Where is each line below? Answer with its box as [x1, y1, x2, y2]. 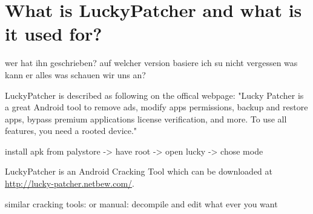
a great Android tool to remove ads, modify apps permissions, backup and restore [5, 101, 308, 113]
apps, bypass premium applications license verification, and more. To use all [5, 112, 287, 125]
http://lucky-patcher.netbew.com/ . [5, 177, 134, 190]
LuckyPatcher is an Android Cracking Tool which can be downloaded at [5, 165, 272, 178]
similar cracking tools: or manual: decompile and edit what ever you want [5, 197, 278, 210]
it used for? [5, 21, 102, 46]
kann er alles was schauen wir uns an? [5, 68, 146, 81]
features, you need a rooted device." [5, 124, 137, 137]
